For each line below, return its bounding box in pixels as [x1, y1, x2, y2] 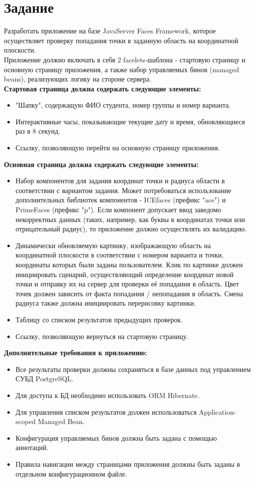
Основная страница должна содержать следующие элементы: [4, 159, 199, 169]
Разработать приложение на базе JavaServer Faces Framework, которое [4, 26, 216, 36]
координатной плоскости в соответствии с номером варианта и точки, [15, 250, 224, 260]
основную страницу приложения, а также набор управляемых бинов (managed [4, 64, 239, 74]
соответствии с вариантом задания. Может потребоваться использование [15, 185, 231, 195]
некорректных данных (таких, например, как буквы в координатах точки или [15, 214, 245, 224]
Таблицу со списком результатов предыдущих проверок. [15, 314, 183, 324]
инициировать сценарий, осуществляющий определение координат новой [15, 269, 234, 279]
